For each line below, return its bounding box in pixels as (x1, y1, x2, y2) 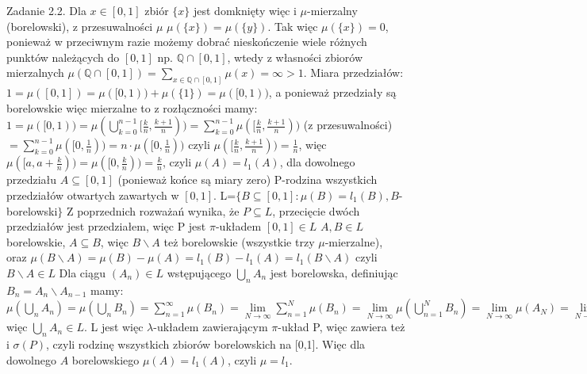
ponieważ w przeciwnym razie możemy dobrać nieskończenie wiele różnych (6, 33, 367, 50)
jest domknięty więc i (193, 2, 297, 18)
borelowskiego (71, 351, 140, 368)
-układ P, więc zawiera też (278, 319, 405, 335)
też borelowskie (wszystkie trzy (163, 233, 315, 250)
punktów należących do (6, 48, 120, 65)
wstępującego (167, 264, 232, 280)
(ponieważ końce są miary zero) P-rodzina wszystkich (117, 171, 378, 188)
